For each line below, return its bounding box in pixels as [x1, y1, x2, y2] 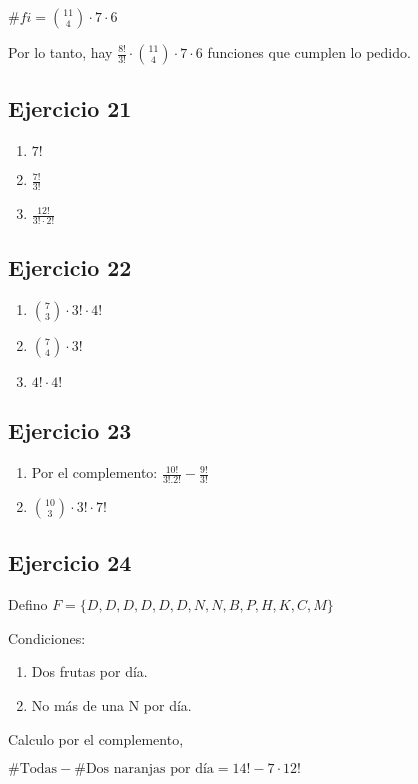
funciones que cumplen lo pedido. [207, 42, 411, 62]
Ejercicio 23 [8, 415, 132, 446]
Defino [8, 594, 48, 615]
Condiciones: [8, 627, 86, 648]
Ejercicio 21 [8, 93, 132, 124]
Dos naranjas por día [85, 762, 214, 777]
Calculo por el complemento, [8, 728, 184, 749]
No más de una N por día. [31, 695, 192, 716]
